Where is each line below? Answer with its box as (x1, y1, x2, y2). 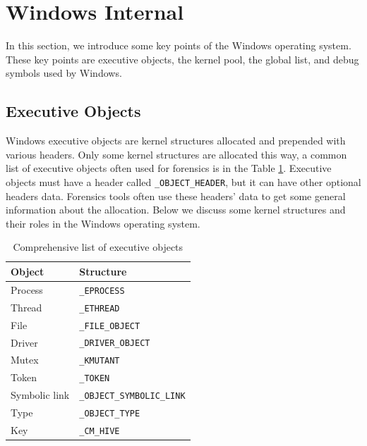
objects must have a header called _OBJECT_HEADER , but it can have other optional (6, 174, 361, 189)
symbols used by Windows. (6, 66, 122, 80)
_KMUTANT (79, 356, 120, 366)
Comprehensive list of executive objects (13, 240, 183, 254)
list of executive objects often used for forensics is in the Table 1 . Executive (6, 161, 332, 175)
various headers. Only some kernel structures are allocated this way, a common (6, 147, 347, 161)
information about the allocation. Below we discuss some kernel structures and (6, 202, 346, 217)
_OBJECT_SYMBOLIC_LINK (79, 391, 186, 402)
